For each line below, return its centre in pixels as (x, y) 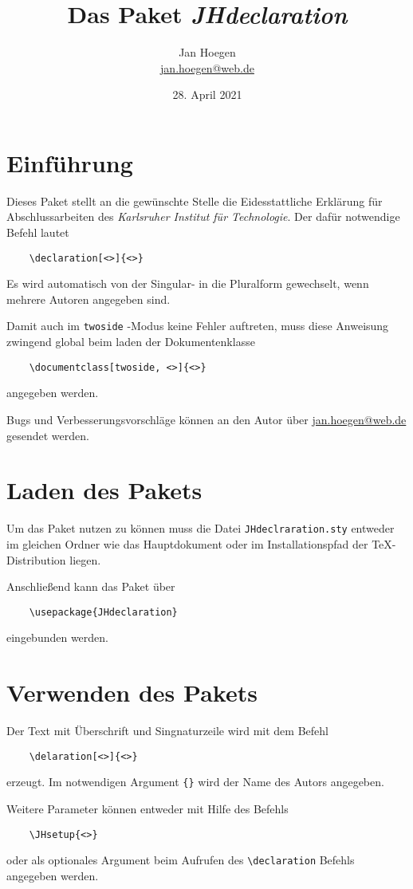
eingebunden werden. (58, 637)
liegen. (85, 559)
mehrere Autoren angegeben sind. (88, 299)
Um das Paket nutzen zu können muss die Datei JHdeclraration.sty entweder (201, 528)
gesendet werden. (48, 435)
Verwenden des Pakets (132, 692)
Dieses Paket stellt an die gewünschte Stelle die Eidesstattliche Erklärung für (195, 201)
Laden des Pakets (104, 490)
